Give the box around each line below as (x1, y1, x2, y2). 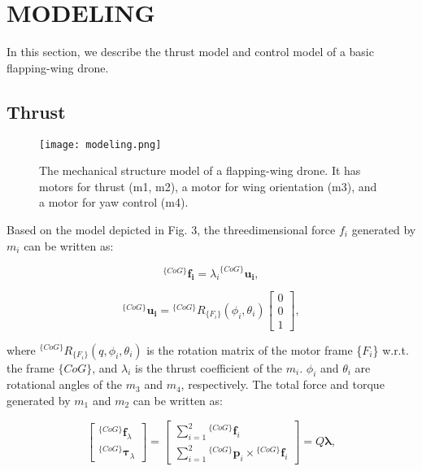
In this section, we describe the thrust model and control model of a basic (7, 43, 374, 60)
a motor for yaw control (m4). (39, 194, 189, 211)
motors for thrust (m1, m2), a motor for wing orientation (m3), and (39, 177, 377, 194)
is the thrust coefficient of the (135, 359, 283, 376)
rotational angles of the (7, 376, 123, 393)
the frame (7, 359, 54, 376)
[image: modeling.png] (39, 138, 162, 150)
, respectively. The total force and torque (181, 376, 385, 393)
